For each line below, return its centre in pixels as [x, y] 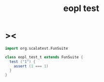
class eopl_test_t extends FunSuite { [44, 57]
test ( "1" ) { [22, 61]
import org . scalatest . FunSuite [37, 48]
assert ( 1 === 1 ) [31, 66]
